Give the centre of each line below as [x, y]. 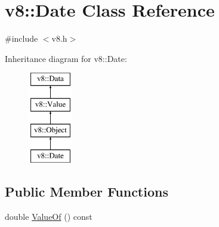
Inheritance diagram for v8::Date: [66, 58]
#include [21, 38]
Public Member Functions [87, 192]
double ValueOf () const [49, 217]
